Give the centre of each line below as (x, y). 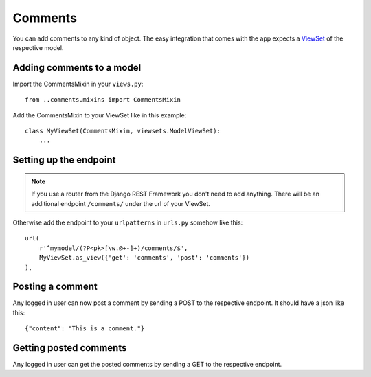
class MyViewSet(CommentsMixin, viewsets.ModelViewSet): (123, 131)
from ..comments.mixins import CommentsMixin (103, 100)
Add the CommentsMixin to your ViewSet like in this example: (100, 115)
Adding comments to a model (77, 68)
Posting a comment (55, 287)
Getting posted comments (70, 348)
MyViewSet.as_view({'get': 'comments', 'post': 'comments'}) (144, 258)
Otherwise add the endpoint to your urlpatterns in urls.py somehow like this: (128, 222)
